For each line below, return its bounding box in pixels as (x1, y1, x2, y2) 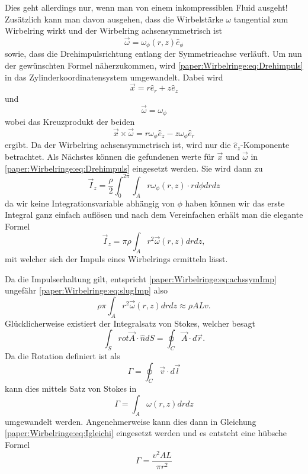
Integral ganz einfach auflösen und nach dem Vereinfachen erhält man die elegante (5, 208, 303, 221)
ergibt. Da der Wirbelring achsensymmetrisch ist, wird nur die (5, 138, 231, 151)
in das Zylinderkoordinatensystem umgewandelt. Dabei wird (5, 70, 223, 83)
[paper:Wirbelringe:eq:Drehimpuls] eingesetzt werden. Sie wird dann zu (5, 162, 263, 174)
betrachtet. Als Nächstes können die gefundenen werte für (5, 150, 214, 163)
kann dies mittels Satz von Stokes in (5, 382, 137, 395)
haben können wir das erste (185, 196, 285, 209)
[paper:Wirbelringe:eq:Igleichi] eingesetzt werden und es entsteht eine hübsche (5, 427, 287, 439)
